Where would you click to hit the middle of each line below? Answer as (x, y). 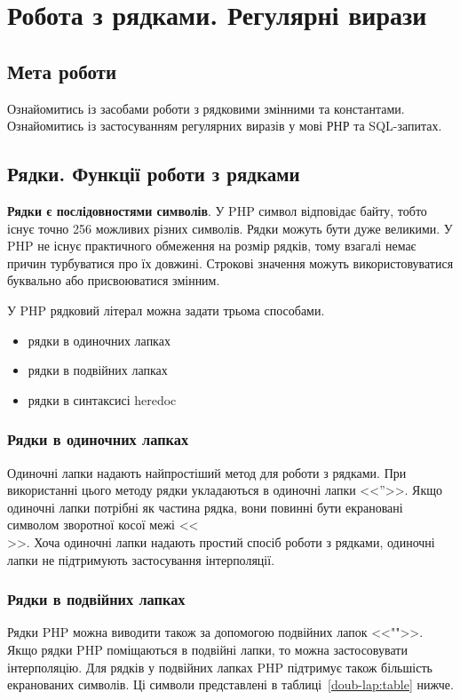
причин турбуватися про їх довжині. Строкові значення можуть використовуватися (230, 262)
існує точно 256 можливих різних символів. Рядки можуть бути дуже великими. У (230, 228)
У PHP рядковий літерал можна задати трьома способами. (166, 310)
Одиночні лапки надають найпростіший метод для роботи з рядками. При (207, 472)
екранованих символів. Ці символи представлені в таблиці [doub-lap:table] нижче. (230, 684)
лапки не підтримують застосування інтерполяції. (141, 559)
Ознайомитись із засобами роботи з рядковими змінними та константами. (206, 108)
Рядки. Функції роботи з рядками (154, 174)
